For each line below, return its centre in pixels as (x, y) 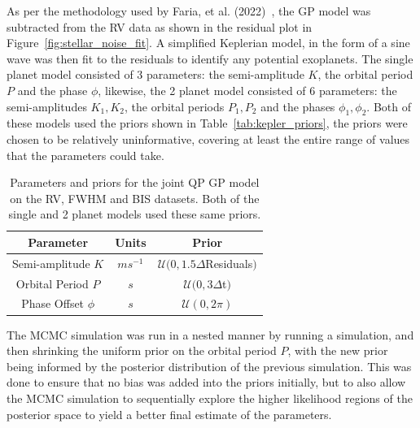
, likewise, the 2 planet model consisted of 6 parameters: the (247, 90)
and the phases (298, 106)
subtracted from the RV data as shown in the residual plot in (160, 26)
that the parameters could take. (85, 155)
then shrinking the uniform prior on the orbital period (142, 350)
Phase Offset (53, 303)
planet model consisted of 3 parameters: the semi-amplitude (155, 74)
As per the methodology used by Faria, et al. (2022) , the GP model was (189, 11)
